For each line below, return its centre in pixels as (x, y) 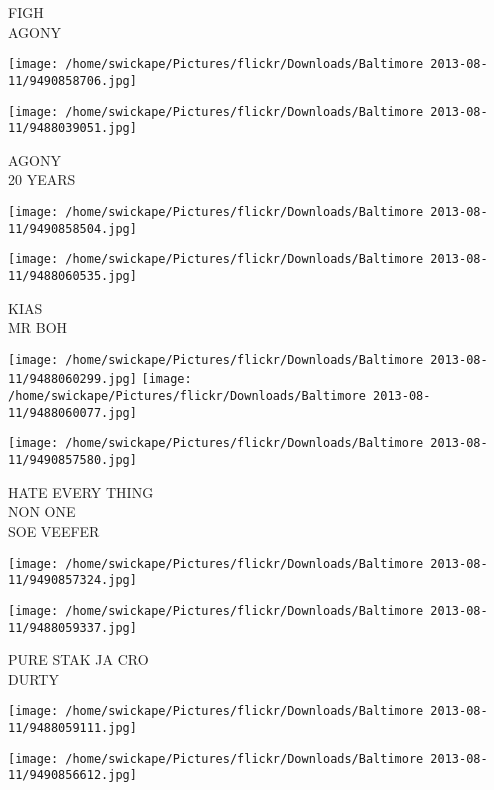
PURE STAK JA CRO (78, 659)
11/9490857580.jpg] (72, 460)
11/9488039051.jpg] (72, 128)
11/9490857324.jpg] (72, 580)
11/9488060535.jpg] (72, 275)
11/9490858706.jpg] (72, 80)
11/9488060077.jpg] (72, 412)
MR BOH (38, 327)
